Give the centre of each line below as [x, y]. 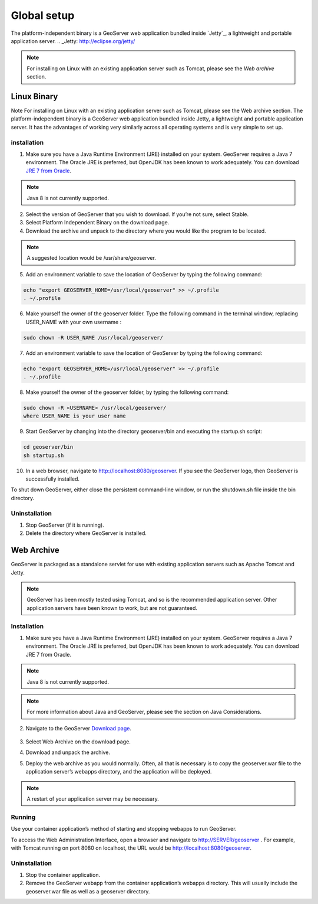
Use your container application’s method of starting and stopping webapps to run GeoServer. [124, 829]
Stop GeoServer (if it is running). [65, 525]
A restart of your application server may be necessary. [93, 799]
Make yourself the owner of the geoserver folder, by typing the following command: [127, 392]
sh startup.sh [44, 455]
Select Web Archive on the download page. [78, 742]
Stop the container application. [63, 875]
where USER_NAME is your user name [74, 416]
